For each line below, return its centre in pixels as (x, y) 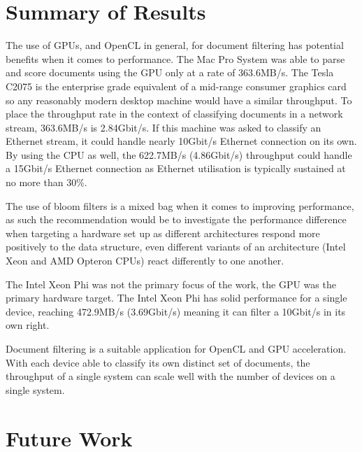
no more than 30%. (46, 182)
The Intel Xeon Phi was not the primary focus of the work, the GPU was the (171, 284)
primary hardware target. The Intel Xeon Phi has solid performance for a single (176, 298)
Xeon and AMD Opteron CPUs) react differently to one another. (145, 261)
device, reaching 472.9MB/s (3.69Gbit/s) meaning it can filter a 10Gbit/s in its (176, 311)
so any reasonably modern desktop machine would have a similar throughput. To (179, 100)
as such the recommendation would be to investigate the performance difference (176, 219)
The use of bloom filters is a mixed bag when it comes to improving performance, (180, 205)
